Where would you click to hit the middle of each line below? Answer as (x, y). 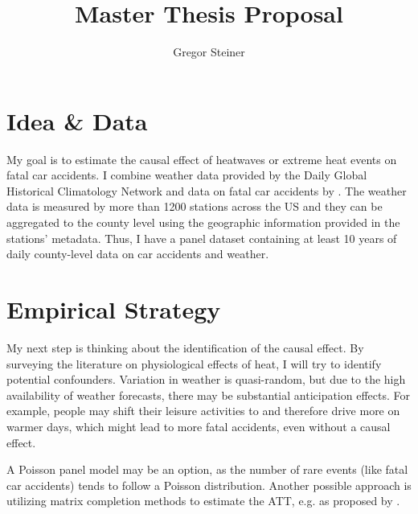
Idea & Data (77, 120)
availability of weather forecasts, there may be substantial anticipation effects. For (208, 395)
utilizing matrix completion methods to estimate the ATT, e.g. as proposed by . (203, 501)
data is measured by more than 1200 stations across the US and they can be (195, 206)
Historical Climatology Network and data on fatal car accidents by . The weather (207, 190)
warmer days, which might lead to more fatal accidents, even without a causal (199, 426)
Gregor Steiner (209, 52)
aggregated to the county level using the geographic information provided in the (203, 222)
